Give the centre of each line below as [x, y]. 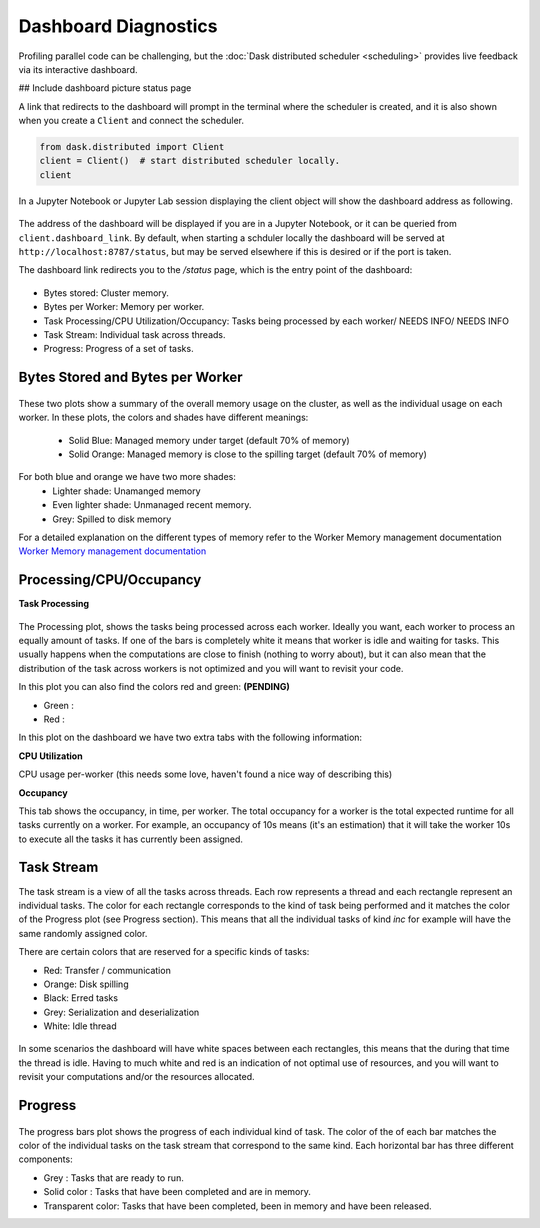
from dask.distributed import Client [132, 147]
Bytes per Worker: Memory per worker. [124, 307]
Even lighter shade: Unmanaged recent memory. [152, 505]
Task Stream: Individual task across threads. [134, 334]
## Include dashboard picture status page [105, 88]
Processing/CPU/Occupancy [110, 580]
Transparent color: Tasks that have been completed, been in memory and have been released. [237, 1206]
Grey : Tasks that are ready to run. [113, 1177]
